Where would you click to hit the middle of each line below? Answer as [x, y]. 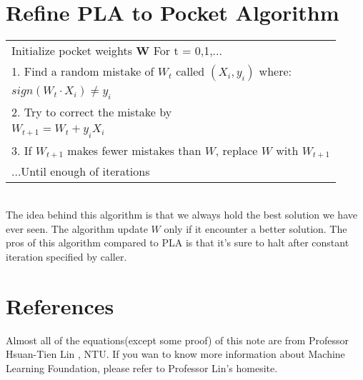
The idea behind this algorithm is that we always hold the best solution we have [181, 215]
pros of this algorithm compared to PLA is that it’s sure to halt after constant [178, 242]
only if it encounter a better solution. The [255, 228]
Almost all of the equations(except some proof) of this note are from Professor [177, 340]
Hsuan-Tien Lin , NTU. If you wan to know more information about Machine [175, 354]
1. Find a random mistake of [83, 71]
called [190, 71]
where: [275, 71]
